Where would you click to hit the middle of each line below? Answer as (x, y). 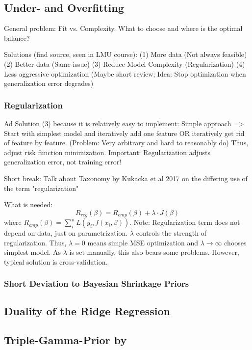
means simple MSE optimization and (143, 242)
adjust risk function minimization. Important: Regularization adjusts (107, 152)
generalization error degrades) (49, 83)
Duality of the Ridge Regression (87, 310)
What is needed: (28, 204)
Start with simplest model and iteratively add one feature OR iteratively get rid (124, 133)
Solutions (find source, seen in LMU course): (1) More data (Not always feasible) (126, 54)
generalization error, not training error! (63, 162)
